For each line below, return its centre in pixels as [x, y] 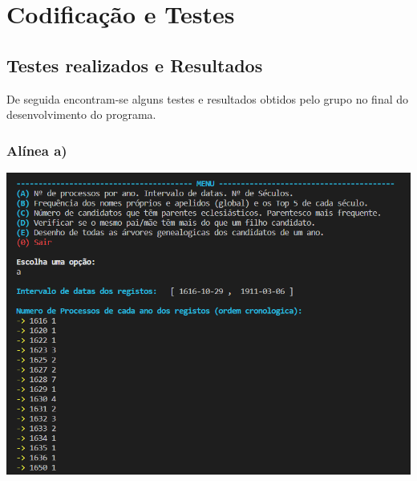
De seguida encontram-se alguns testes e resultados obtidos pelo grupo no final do [208, 98]
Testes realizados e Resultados [135, 65]
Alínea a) [37, 150]
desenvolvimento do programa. [81, 114]
